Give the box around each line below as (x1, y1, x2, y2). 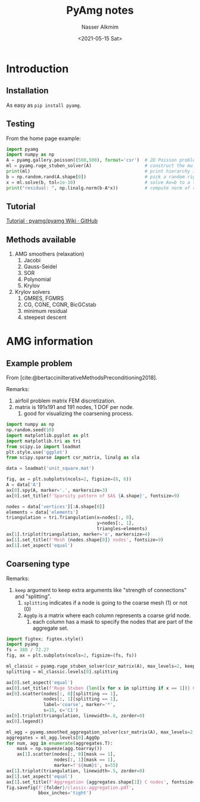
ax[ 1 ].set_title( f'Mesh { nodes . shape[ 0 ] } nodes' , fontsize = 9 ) (6, 537, 164, 543)
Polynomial (23, 275, 51, 283)
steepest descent (23, 314, 67, 321)
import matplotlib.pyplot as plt (6, 432, 89, 438)
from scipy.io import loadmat (6, 444, 82, 450)
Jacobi (23, 257, 40, 264)
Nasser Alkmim (81, 23, 119, 30)
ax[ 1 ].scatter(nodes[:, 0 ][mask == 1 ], (17, 751, 116, 757)
